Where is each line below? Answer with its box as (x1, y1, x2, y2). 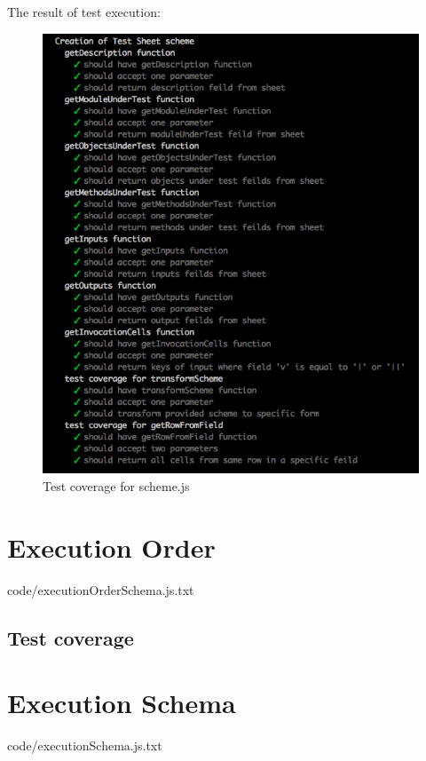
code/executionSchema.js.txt (7, 736, 162, 755)
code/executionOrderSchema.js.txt (7, 580, 194, 598)
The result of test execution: (7, 3, 161, 20)
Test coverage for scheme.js (43, 477, 190, 495)
